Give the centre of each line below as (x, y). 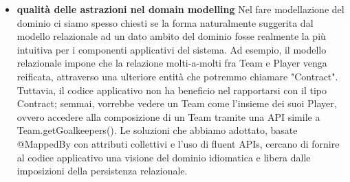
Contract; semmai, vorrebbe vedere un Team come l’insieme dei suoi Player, (177, 103)
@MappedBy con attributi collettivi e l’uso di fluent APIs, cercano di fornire (178, 143)
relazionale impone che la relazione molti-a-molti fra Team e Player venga (172, 63)
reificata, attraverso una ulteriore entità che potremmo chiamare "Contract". (177, 76)
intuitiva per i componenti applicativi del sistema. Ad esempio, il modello (172, 49)
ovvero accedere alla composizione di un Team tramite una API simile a (168, 116)
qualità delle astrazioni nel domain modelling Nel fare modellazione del (181, 9)
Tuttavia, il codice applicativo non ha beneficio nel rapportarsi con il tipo (172, 90)
